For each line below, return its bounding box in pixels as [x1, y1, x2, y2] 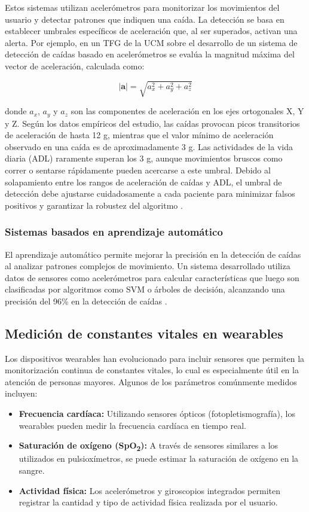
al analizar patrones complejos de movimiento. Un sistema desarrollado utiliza [5, 260, 290, 272]
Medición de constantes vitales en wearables [5, 324, 283, 342]
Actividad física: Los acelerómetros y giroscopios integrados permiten [19, 484, 280, 496]
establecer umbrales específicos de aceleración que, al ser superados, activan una [5, 25, 298, 37]
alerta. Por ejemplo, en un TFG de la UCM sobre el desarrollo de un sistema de [5, 36, 298, 48]
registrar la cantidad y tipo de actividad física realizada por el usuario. [19, 496, 278, 508]
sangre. [19, 464, 45, 476]
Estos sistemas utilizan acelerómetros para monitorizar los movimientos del [5, 1, 280, 13]
